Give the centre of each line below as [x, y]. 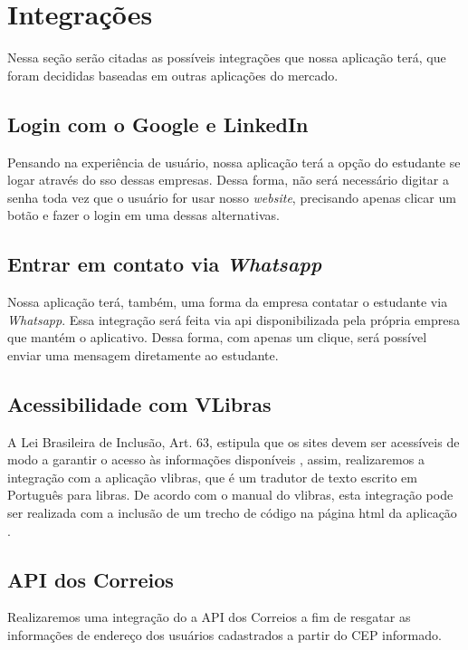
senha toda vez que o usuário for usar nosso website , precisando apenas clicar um [232, 197]
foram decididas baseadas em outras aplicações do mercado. [173, 75]
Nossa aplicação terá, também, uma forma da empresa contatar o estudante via [228, 302]
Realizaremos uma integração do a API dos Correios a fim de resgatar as [209, 617]
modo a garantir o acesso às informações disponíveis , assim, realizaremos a [216, 459]
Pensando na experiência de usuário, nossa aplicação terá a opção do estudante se [234, 162]
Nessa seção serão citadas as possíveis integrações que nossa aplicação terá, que [227, 57]
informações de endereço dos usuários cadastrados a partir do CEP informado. [224, 635]
